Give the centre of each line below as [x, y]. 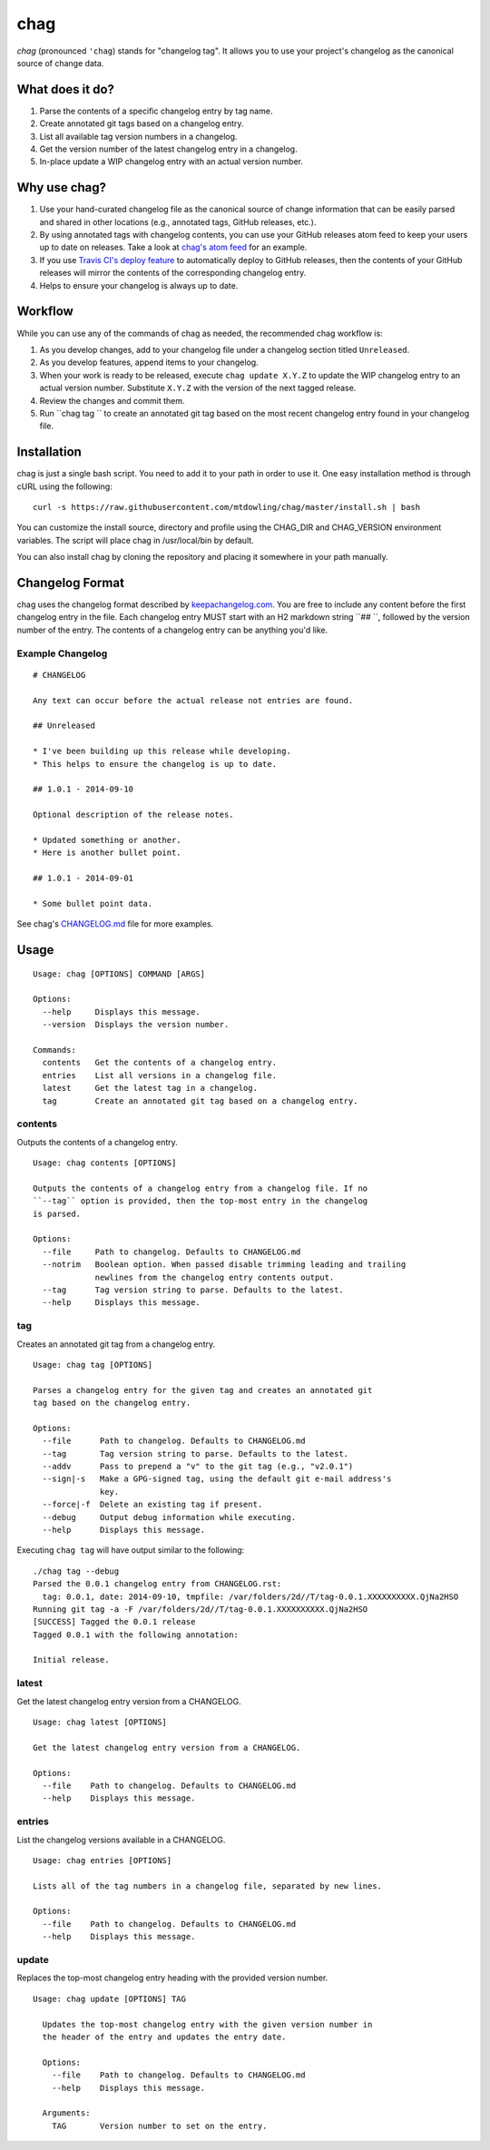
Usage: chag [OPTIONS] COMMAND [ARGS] [119, 974]
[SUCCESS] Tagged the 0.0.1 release [114, 1622]
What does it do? [66, 89]
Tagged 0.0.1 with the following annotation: [136, 1635]
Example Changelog [62, 653]
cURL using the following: [64, 486]
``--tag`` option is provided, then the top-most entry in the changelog [201, 1201]
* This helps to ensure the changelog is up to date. [155, 764]
